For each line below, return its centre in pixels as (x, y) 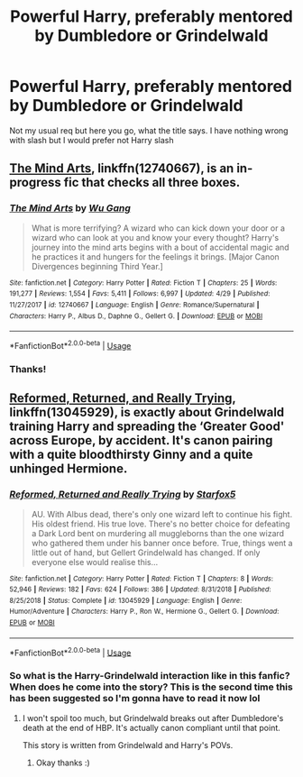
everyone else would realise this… (95, 562)
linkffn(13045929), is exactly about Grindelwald (147, 412)
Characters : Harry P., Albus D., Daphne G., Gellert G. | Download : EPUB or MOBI (136, 316)
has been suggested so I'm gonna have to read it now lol (135, 699)
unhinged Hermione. (69, 469)
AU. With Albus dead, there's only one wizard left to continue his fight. (162, 514)
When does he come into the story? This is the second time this (151, 687)
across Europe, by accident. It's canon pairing (141, 440)
